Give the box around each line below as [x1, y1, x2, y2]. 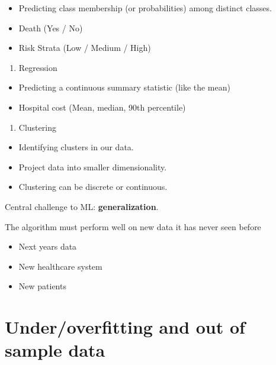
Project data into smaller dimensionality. [18, 160, 167, 173]
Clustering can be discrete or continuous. [18, 180, 168, 193]
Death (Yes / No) [18, 21, 83, 34]
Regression [18, 61, 57, 73]
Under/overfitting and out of [5, 315, 245, 339]
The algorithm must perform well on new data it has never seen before [5, 220, 261, 232]
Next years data [18, 240, 77, 253]
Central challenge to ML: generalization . [5, 200, 159, 212]
